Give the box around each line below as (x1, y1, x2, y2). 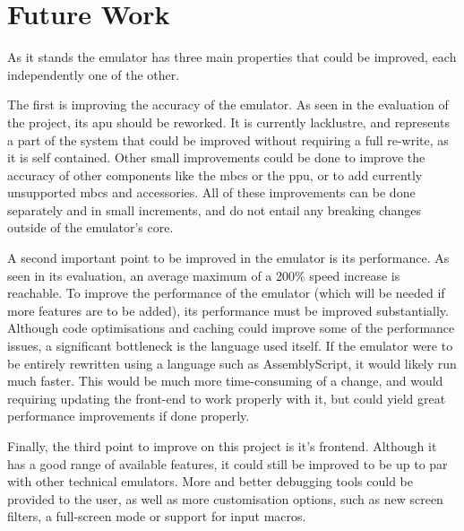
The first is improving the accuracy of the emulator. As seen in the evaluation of (7, 95, 449, 114)
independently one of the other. (7, 65, 180, 83)
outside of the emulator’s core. (7, 218, 174, 237)
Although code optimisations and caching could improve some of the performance (7, 318, 455, 337)
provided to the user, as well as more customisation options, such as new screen (7, 489, 443, 508)
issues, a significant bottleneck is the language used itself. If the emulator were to (7, 336, 453, 355)
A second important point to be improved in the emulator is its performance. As (7, 248, 450, 267)
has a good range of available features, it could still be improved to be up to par (7, 454, 448, 473)
